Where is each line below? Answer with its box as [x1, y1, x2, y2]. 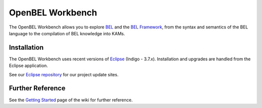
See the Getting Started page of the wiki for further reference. [9, 97, 133, 103]
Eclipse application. [9, 63, 48, 68]
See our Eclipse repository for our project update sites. [9, 71, 119, 77]
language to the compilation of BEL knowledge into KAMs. [9, 30, 125, 36]
